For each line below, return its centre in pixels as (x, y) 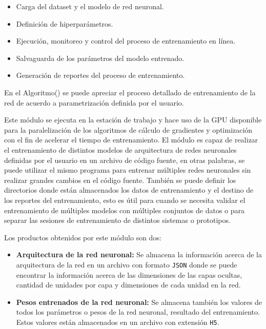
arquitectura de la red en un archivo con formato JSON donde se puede (127, 264)
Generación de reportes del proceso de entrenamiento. (100, 75)
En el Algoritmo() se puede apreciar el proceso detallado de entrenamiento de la (130, 92)
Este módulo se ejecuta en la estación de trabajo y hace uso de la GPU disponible (133, 120)
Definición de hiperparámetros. (65, 23)
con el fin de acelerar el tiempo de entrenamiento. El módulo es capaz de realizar (131, 140)
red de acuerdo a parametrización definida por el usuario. (94, 102)
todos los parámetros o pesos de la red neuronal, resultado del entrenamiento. (138, 312)
